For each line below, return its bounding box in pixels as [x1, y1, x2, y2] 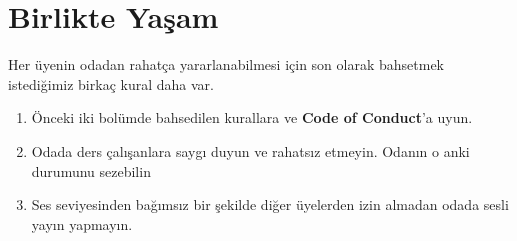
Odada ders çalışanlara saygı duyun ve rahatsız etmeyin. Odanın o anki [31, 140, 470, 161]
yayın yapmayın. [31, 213, 133, 234]
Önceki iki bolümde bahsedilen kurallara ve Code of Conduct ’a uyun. [31, 107, 473, 128]
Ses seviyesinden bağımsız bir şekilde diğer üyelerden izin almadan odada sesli [31, 194, 509, 215]
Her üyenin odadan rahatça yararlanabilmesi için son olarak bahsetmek [8, 54, 445, 75]
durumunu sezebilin [31, 160, 151, 181]
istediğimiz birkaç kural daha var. [8, 73, 214, 94]
